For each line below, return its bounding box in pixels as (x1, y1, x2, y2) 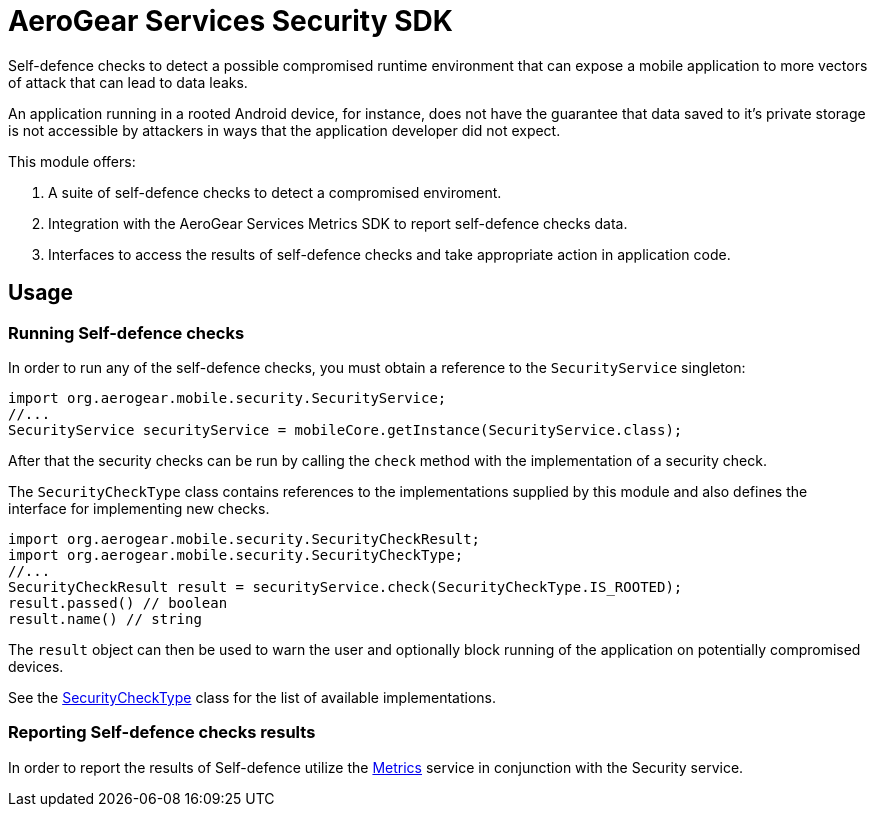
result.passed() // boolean (8, 594, 228, 611)
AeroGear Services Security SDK (8, 4, 453, 38)
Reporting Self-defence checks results (8, 722, 316, 743)
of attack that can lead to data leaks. (8, 73, 248, 91)
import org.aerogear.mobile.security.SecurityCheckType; (8, 546, 464, 563)
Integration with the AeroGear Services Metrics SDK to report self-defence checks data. (48, 214, 628, 232)
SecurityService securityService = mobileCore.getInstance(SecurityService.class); (8, 421, 683, 438)
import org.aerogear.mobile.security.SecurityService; (8, 389, 447, 406)
